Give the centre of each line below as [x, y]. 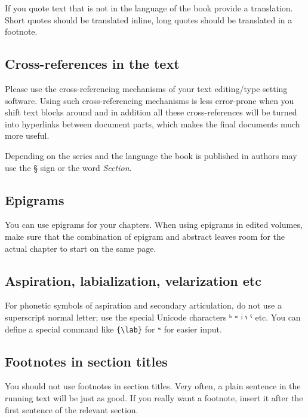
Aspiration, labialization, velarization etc [133, 280]
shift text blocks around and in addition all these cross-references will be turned [151, 112]
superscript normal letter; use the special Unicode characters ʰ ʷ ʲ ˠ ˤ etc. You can [153, 317]
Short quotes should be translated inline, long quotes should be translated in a [149, 19]
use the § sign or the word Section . [68, 167]
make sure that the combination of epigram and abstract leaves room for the [145, 236]
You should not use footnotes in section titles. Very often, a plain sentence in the [153, 386]
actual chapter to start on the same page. [81, 248]
